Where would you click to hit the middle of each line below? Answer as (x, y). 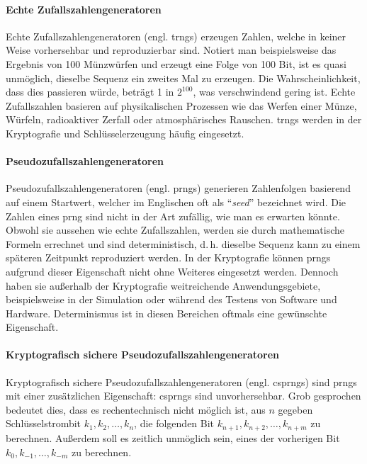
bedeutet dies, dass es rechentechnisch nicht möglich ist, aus (136, 409)
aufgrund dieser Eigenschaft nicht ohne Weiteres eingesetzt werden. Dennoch (172, 271)
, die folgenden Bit (174, 423)
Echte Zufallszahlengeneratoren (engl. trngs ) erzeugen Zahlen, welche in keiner (176, 36)
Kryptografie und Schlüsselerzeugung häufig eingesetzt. (125, 133)
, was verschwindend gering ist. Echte (274, 92)
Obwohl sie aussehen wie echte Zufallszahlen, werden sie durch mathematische (175, 230)
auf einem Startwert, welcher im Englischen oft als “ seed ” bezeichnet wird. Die (176, 202)
